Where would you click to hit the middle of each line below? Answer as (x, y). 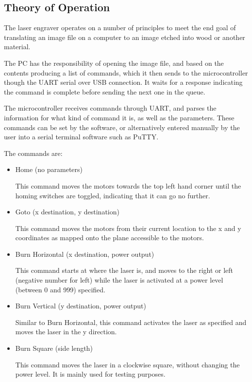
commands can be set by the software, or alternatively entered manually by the (122, 127)
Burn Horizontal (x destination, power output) (85, 254)
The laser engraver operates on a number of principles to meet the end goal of (120, 28)
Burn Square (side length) (54, 348)
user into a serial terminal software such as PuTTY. (81, 137)
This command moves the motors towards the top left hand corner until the (128, 185)
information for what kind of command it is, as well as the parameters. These (119, 117)
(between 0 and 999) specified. (60, 289)
